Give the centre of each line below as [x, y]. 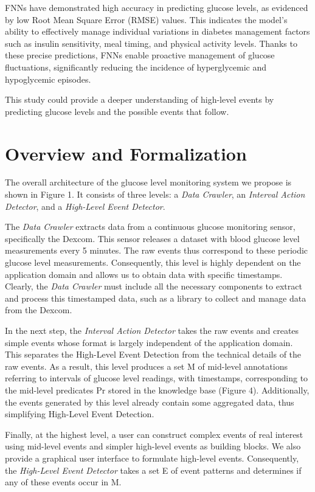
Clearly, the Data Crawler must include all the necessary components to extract [154, 286]
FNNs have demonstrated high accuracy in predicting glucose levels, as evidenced [157, 7]
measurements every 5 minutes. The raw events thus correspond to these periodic [157, 250]
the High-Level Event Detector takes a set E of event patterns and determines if [153, 470]
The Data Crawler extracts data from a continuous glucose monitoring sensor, [150, 227]
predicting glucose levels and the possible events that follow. [117, 111]
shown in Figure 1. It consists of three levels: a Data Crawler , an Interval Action [155, 194]
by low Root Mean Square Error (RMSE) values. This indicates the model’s [146, 19]
